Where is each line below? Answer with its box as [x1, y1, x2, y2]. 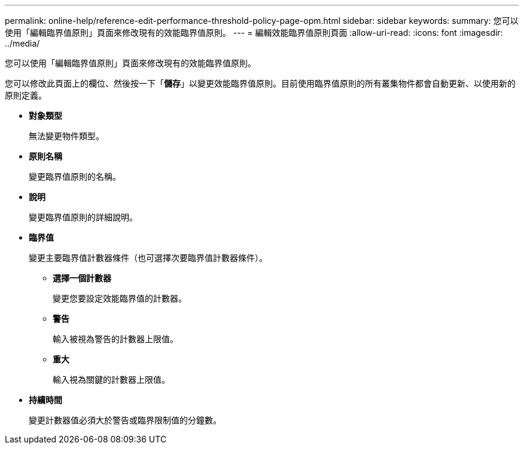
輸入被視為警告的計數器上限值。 [53, 334, 178, 344]
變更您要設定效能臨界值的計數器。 [53, 293, 187, 303]
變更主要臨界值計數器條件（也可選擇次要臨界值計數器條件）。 [29, 253, 267, 263]
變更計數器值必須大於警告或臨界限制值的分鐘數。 [29, 415, 221, 425]
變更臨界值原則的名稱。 [29, 171, 121, 182]
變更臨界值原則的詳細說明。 [29, 212, 138, 222]
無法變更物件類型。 [29, 131, 104, 141]
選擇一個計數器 [53, 273, 111, 283]
